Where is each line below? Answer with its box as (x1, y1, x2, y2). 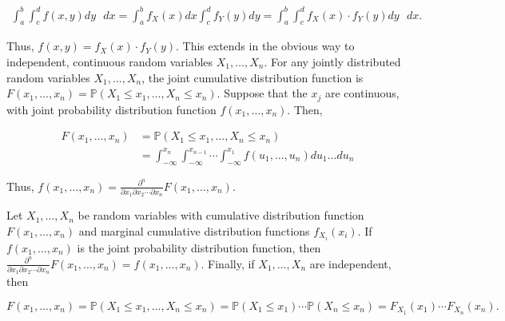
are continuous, (325, 85, 400, 101)
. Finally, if (201, 255, 255, 271)
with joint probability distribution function (6, 101, 217, 117)
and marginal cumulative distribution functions (78, 222, 310, 239)
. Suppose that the (217, 85, 308, 101)
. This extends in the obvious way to (176, 38, 355, 54)
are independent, (309, 255, 392, 271)
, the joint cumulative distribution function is (141, 69, 364, 85)
